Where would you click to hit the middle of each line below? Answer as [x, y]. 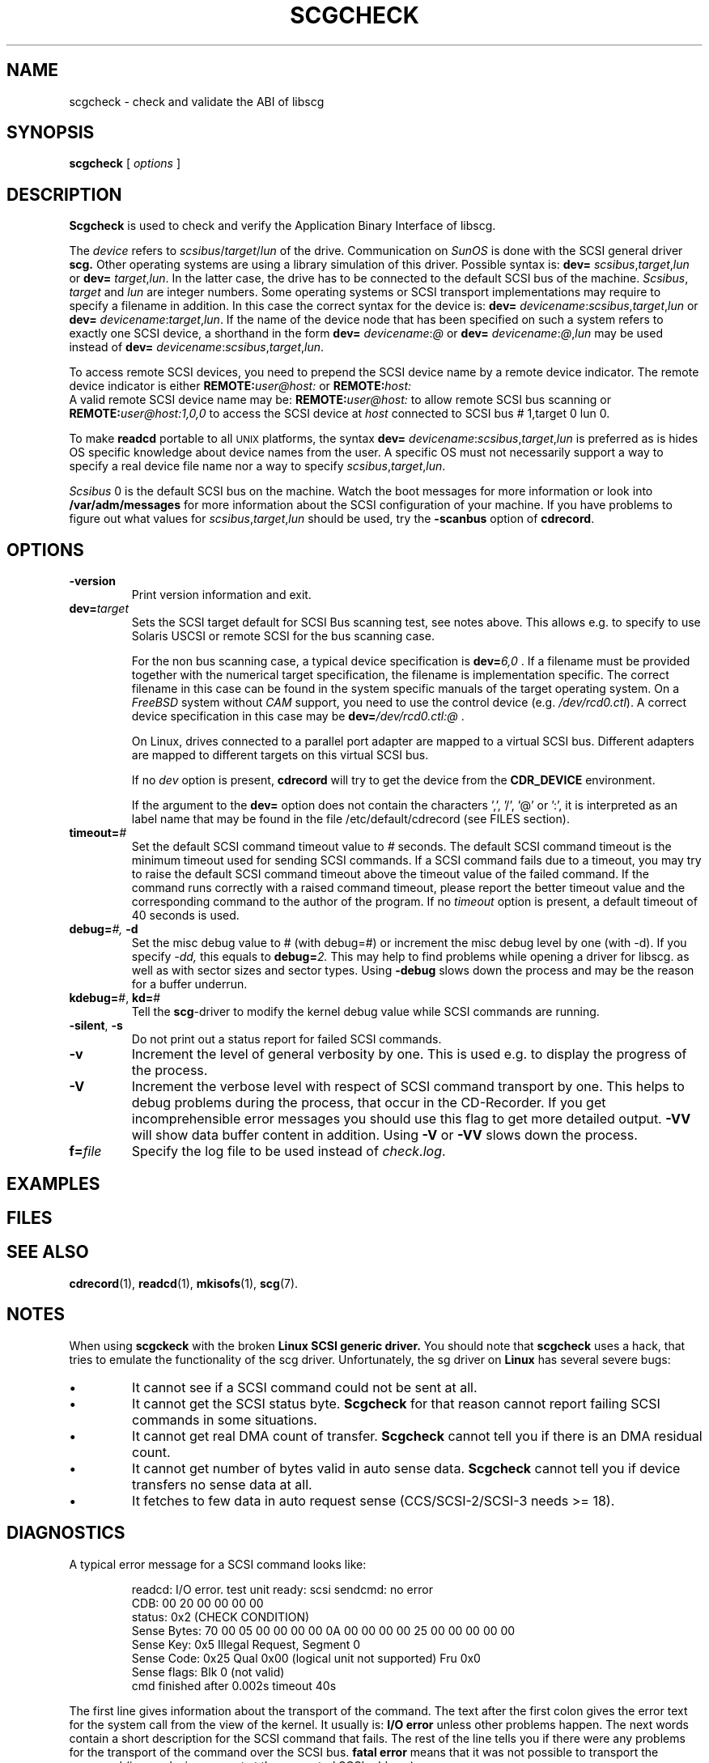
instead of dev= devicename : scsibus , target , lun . [197, 347]
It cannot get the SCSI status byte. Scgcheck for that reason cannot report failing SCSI [396, 1403]
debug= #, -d [104, 929]
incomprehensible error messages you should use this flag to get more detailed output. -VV [411, 1119]
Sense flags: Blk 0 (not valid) [208, 1672]
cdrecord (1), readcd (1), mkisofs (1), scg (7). [184, 1283]
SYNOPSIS [51, 133]
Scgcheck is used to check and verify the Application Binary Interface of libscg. [282, 226]
